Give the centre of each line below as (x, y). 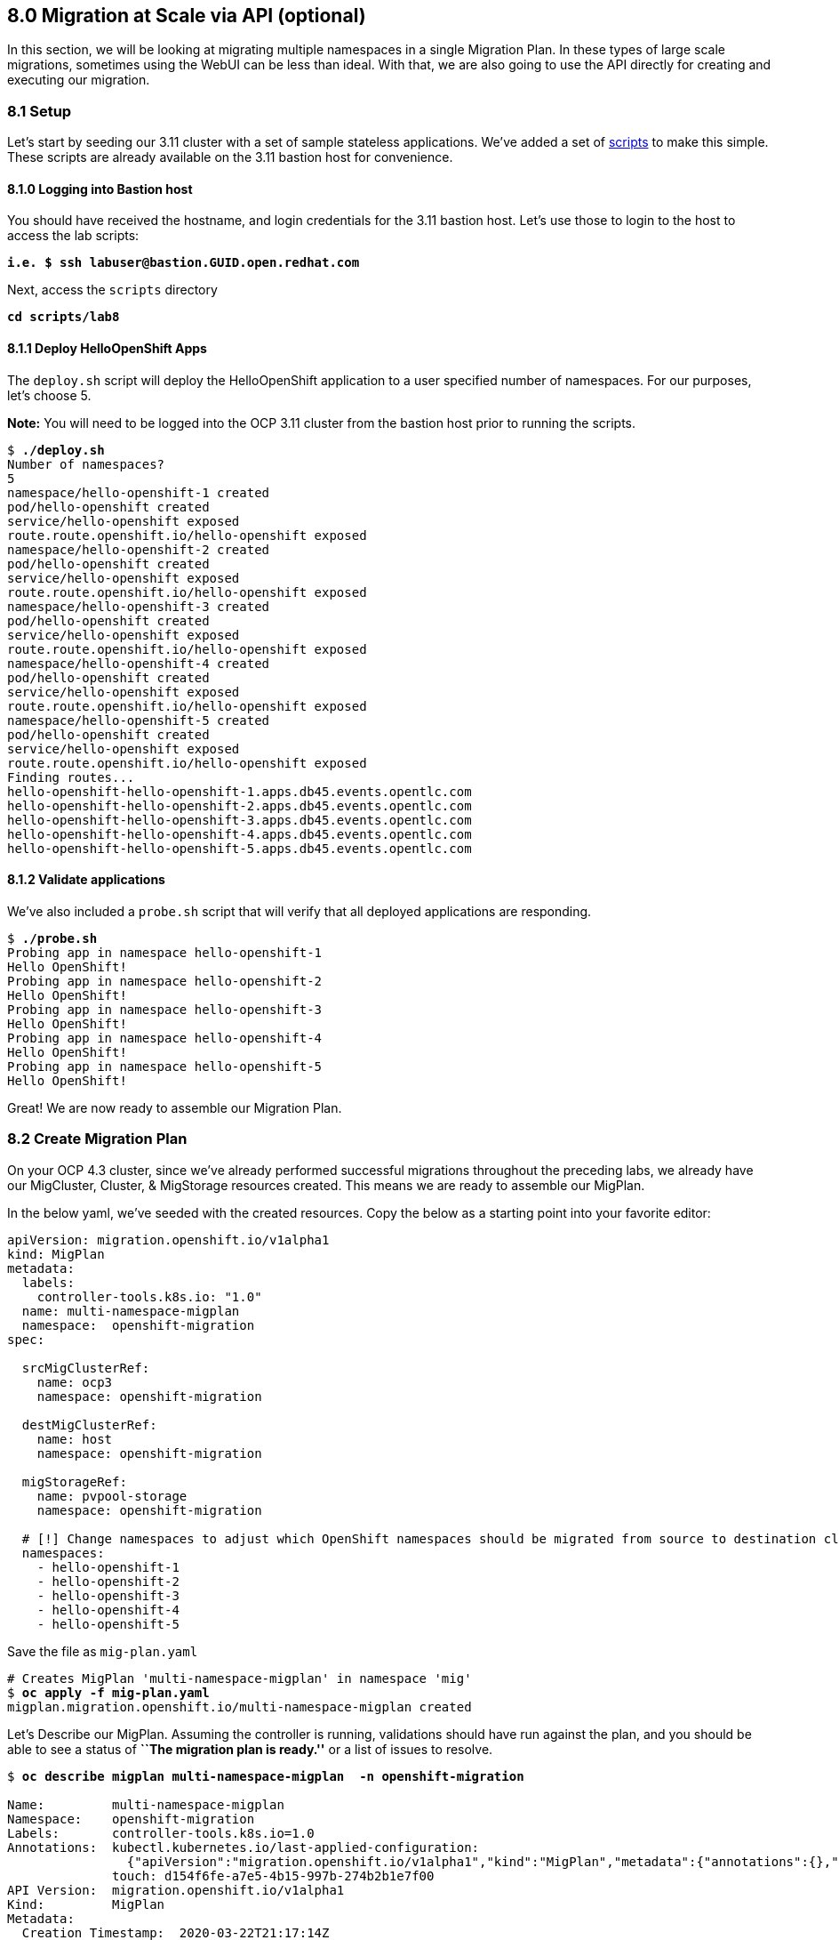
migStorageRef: (74, 1481)
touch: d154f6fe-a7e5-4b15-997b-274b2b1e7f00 (273, 1876)
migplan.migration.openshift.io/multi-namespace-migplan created (240, 1707)
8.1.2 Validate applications (86, 880)
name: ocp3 (75, 1382)
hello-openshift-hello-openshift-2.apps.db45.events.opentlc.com (240, 805)
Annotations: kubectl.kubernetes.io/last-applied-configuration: (244, 1847)
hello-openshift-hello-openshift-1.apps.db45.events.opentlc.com (240, 791)
